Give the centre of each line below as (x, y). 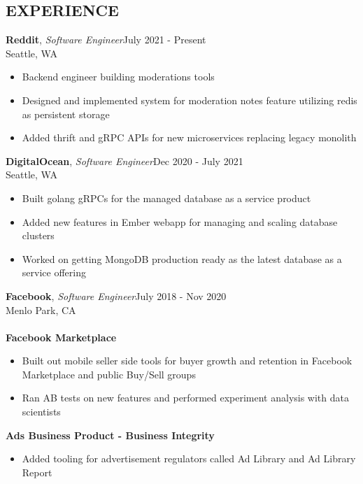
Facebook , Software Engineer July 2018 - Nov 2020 (116, 296)
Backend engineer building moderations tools (118, 77)
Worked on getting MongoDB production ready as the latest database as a (182, 258)
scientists (41, 412)
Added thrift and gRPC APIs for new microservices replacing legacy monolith (189, 137)
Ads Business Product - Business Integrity (110, 435)
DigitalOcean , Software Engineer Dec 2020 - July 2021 (124, 161)
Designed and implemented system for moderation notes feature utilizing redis (190, 100)
